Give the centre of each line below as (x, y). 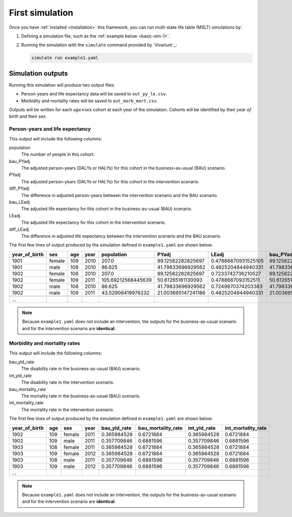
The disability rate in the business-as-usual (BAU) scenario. (81, 369)
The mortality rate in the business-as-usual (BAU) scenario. (81, 396)
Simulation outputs (38, 73)
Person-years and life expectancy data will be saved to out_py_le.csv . (94, 94)
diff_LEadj (19, 229)
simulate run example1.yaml (65, 58)
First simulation (41, 13)
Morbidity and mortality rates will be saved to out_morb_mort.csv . (90, 101)
